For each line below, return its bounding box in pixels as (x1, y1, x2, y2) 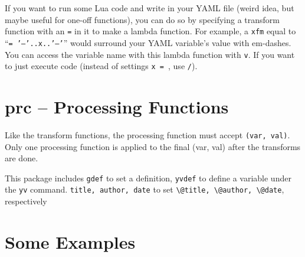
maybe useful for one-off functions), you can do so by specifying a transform (5, 13, 280, 25)
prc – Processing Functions (5, 95, 229, 118)
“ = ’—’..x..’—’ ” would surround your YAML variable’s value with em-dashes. (5, 36, 291, 48)
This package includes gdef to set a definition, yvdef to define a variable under (5, 171, 291, 184)
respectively (5, 195, 47, 207)
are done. (5, 152, 38, 164)
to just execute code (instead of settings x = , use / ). (5, 60, 198, 72)
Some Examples (5, 229, 136, 253)
